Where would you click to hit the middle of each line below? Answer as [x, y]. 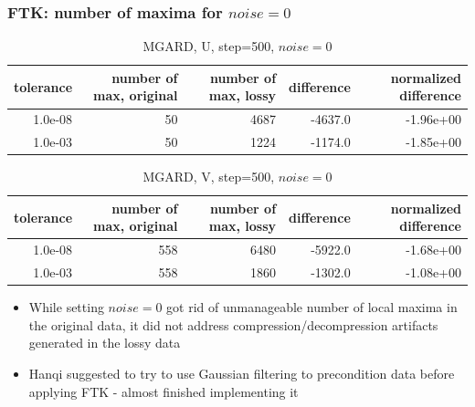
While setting [66, 307]
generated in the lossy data [105, 343]
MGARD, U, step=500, [209, 46]
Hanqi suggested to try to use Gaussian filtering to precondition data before [242, 373]
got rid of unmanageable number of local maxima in [312, 307]
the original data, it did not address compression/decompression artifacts [233, 324]
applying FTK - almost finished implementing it [164, 391]
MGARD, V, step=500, [209, 177]
